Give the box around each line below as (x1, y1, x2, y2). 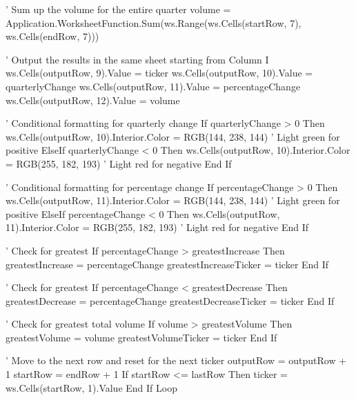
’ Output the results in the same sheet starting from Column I (6, 52, 269, 66)
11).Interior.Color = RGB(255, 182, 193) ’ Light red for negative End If (6, 220, 308, 234)
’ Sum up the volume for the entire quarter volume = (6, 2, 231, 16)
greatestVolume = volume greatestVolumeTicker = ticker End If (6, 330, 277, 344)
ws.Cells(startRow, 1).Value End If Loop (6, 380, 177, 394)
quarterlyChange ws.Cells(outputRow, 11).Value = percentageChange (6, 79, 301, 93)
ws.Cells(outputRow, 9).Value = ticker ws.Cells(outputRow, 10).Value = (6, 66, 313, 80)
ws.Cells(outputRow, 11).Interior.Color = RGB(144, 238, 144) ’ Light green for (6, 193, 340, 208)
